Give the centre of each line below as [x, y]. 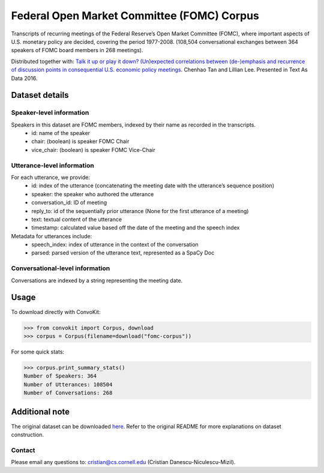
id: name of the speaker [61, 133]
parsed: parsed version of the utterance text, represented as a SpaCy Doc [123, 253]
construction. [28, 435]
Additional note [40, 412]
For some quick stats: [38, 352]
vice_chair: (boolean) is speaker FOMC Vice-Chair [93, 149]
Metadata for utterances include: [52, 236]
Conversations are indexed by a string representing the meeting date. [97, 280]
